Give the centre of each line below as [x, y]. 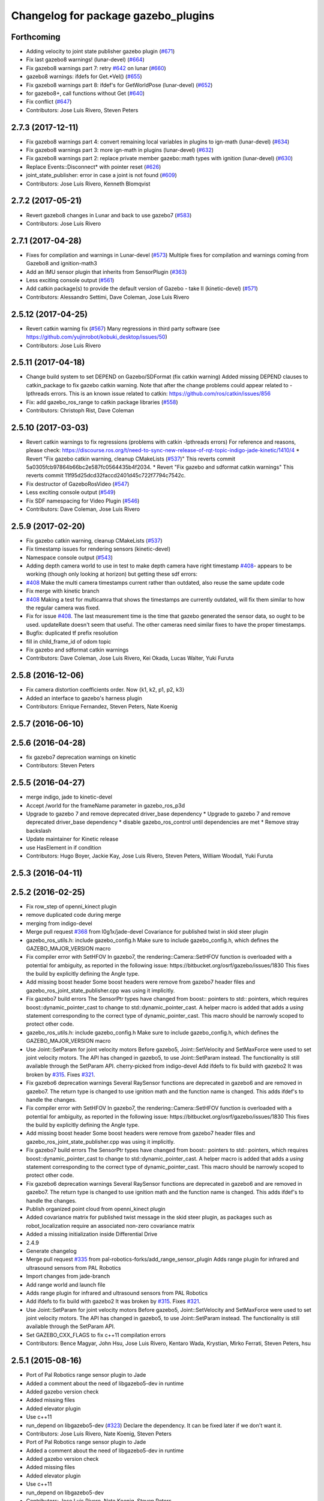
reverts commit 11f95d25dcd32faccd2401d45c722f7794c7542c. [106, 476]
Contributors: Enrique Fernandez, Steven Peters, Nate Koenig [102, 707]
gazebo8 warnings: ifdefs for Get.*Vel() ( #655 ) [84, 77]
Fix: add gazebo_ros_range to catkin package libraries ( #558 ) [102, 402]
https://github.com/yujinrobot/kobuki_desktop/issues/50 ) [97, 337]
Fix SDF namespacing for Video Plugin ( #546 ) [83, 501]
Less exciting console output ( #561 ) [70, 280]
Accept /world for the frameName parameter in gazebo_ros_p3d [106, 805]
